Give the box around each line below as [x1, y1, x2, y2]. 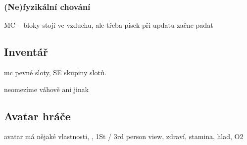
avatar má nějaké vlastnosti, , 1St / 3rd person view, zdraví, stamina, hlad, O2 [4, 131, 244, 142]
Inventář [4, 44, 48, 59]
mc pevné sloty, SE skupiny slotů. [4, 67, 106, 78]
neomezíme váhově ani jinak [4, 84, 89, 94]
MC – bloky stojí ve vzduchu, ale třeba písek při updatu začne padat [4, 20, 213, 30]
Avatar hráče [4, 108, 71, 123]
